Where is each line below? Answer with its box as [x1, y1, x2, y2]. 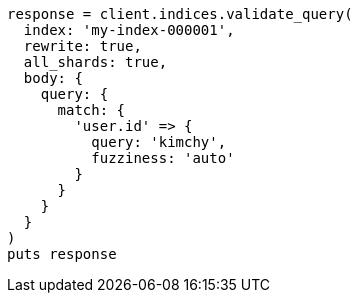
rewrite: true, [23, 38, 142, 54]
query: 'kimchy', [91, 134, 227, 150]
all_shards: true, [23, 54, 168, 70]
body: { [23, 70, 83, 86]
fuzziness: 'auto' [91, 150, 235, 166]
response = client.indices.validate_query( [7, 6, 353, 22]
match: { [57, 102, 126, 118]
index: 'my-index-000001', [23, 22, 235, 38]
